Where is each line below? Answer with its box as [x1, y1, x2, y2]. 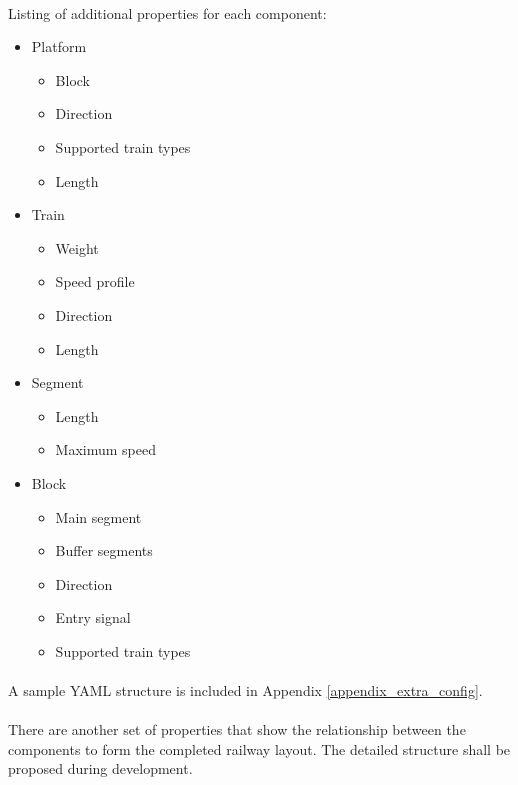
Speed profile [55, 271, 135, 292]
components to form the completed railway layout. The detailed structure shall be [8, 738, 511, 759]
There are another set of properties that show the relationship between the [8, 719, 466, 740]
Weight [55, 237, 99, 258]
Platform [31, 36, 87, 57]
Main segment [55, 506, 142, 527]
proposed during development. [8, 758, 193, 779]
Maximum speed [55, 439, 157, 460]
